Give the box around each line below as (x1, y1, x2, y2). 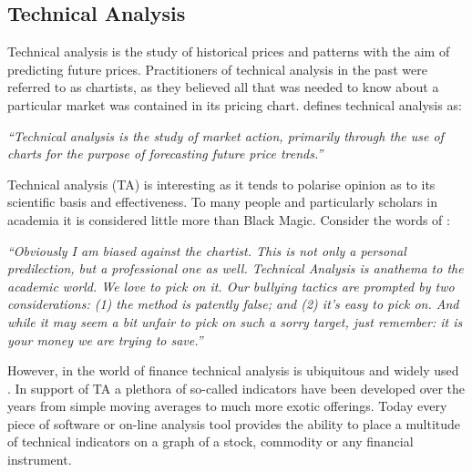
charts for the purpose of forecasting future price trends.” (7, 144, 323, 163)
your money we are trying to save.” (7, 330, 203, 349)
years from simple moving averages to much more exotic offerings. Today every (7, 396, 447, 416)
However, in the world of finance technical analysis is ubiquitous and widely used (7, 361, 459, 380)
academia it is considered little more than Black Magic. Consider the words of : (7, 210, 450, 229)
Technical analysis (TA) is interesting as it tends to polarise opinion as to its (7, 174, 436, 193)
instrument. (7, 450, 72, 469)
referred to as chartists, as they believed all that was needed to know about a (7, 77, 439, 97)
